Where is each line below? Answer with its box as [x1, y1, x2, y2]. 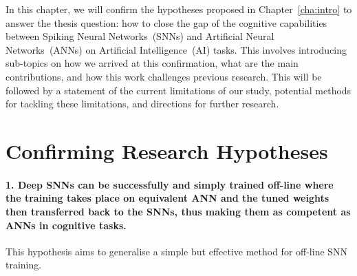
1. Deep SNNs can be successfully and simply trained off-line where [6, 177, 334, 191]
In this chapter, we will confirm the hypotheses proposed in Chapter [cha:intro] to [6, 2, 352, 16]
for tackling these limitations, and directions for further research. [6, 96, 279, 111]
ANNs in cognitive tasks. [6, 217, 127, 232]
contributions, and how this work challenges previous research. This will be [6, 69, 322, 83]
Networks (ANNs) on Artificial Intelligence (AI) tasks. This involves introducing [6, 42, 347, 56]
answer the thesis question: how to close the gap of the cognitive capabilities [6, 15, 327, 30]
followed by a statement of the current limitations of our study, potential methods [6, 83, 351, 97]
